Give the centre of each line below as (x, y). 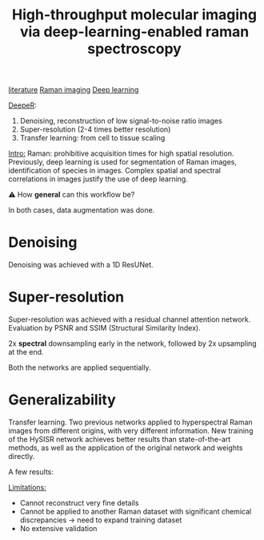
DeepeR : (23, 105)
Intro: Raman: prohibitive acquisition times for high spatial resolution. (121, 153)
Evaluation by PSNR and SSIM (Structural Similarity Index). (105, 328)
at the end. (26, 352)
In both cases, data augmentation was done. (82, 210)
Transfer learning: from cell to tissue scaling (92, 138)
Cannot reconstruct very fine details (79, 503)
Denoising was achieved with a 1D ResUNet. (81, 265)
